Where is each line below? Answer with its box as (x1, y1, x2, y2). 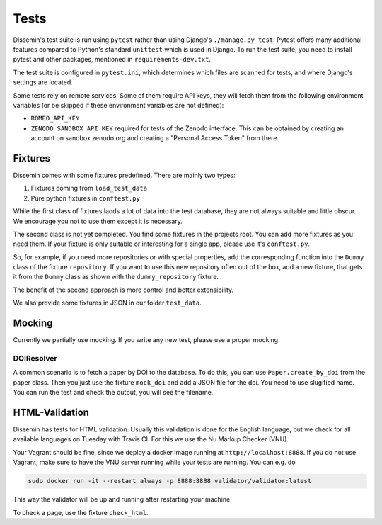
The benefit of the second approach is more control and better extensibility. (13, 286, 234, 294)
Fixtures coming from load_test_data (30, 184, 148, 193)
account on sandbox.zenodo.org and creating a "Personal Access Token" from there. (30, 134, 279, 142)
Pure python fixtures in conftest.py (30, 193, 141, 202)
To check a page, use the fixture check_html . (13, 508, 149, 516)
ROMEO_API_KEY (30, 114, 80, 123)
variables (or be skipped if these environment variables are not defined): (13, 101, 224, 109)
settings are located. (13, 78, 74, 86)
